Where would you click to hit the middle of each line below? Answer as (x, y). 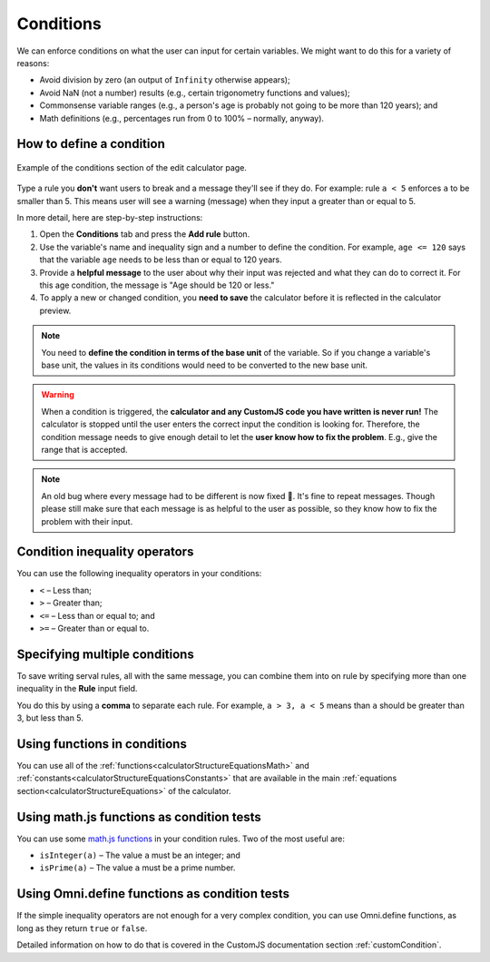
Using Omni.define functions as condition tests (153, 894)
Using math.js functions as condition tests (139, 817)
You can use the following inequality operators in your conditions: (139, 574)
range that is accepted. (84, 449)
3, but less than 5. (50, 718)
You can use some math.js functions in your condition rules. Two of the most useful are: (181, 839)
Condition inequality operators (105, 552)
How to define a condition (91, 144)
